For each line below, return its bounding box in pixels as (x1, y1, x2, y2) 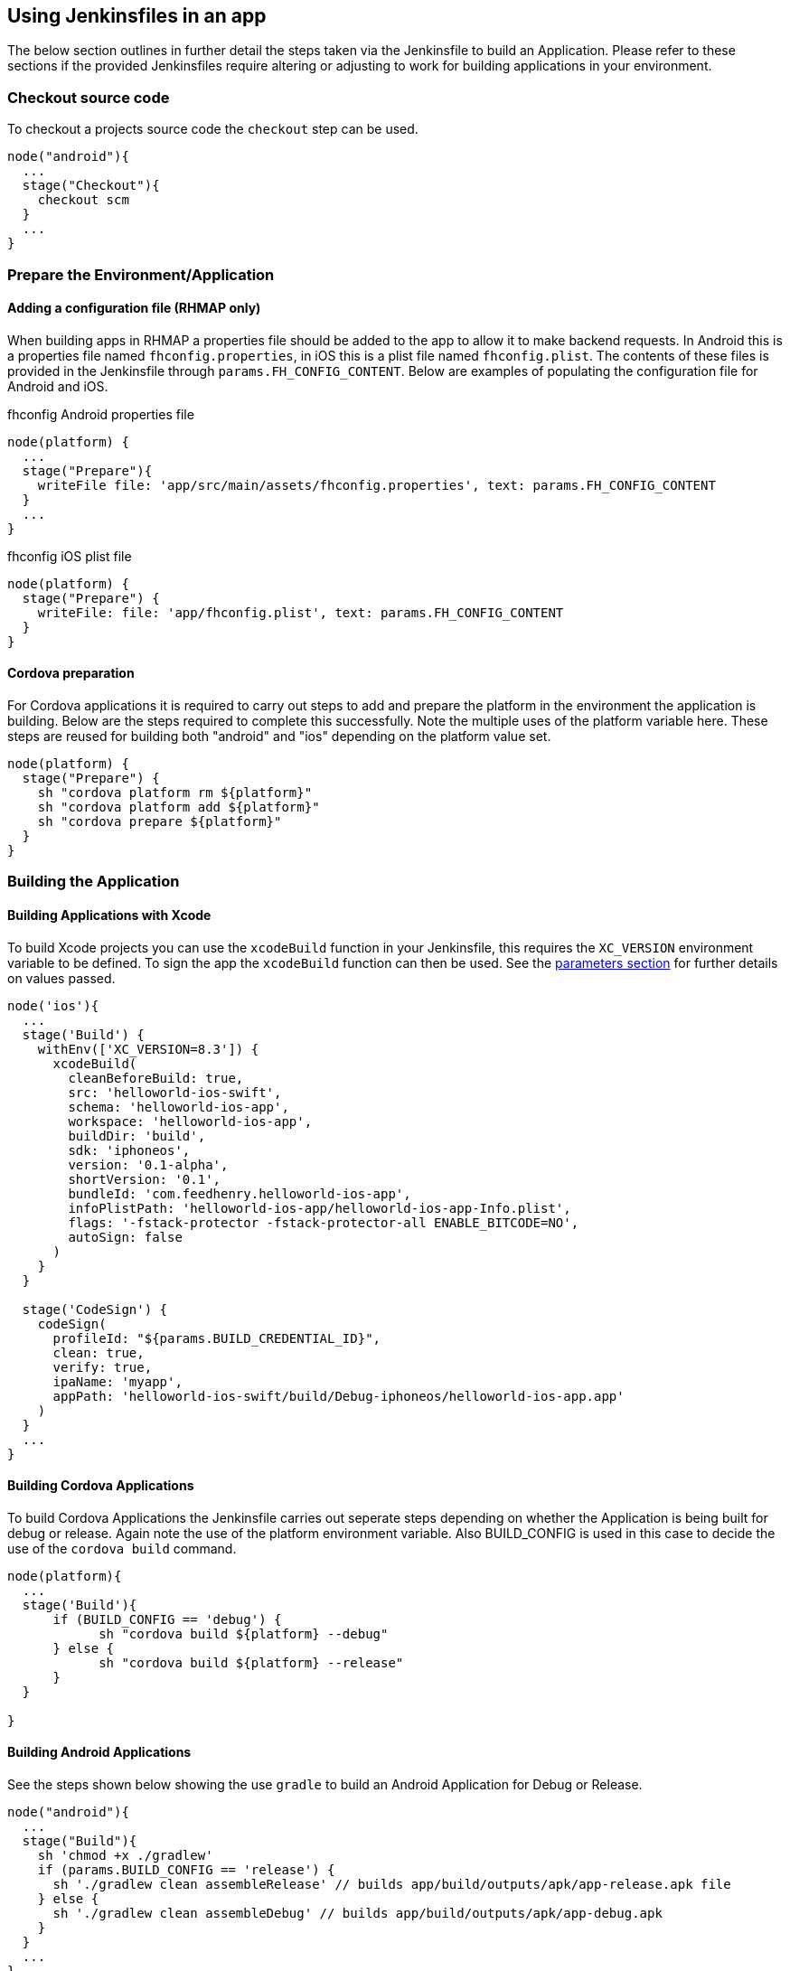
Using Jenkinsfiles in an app (7, 5, 267, 27)
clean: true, (52, 1345, 145, 1360)
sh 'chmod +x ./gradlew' (37, 1848, 213, 1863)
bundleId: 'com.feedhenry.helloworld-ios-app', (68, 1186, 411, 1201)
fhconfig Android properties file (7, 406, 194, 422)
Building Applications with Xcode (7, 906, 212, 923)
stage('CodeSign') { (22, 1301, 168, 1317)
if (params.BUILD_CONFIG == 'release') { (37, 1863, 335, 1878)
